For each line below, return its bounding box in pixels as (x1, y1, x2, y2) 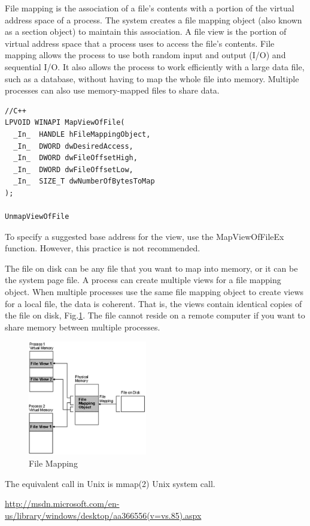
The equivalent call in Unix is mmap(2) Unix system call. (5, 477, 215, 489)
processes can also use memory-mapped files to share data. (5, 84, 220, 97)
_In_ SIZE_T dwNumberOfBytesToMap (13, 177, 155, 186)
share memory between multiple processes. (5, 320, 160, 333)
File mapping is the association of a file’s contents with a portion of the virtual (5, 2, 294, 14)
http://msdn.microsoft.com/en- (5, 497, 120, 510)
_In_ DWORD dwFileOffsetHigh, (13, 154, 138, 163)
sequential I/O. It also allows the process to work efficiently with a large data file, (5, 60, 305, 73)
